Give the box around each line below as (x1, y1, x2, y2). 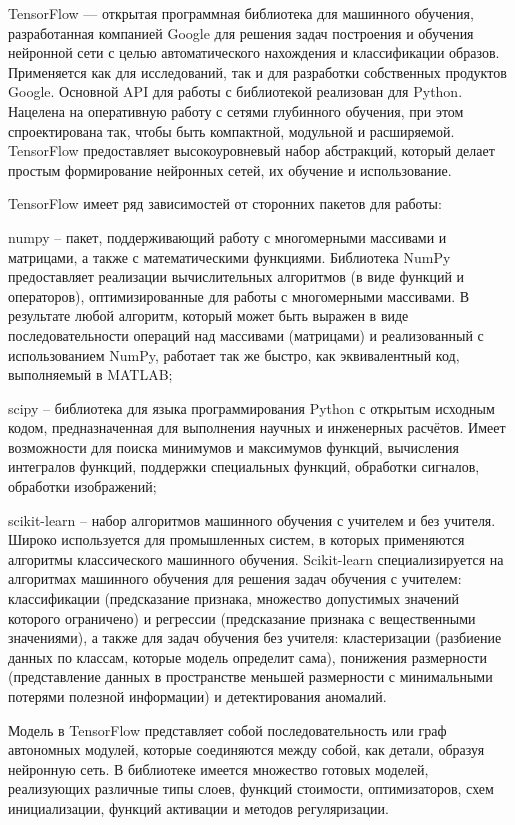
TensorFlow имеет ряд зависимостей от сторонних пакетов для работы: (8, 193, 442, 214)
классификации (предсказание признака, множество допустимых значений (8, 588, 460, 609)
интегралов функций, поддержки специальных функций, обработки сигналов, (8, 456, 480, 477)
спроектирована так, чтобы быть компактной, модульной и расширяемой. (8, 120, 455, 141)
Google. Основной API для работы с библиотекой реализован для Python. (8, 81, 463, 102)
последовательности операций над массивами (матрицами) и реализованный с (8, 324, 484, 345)
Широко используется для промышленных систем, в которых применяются (8, 529, 465, 550)
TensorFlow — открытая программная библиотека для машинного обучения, (8, 3, 474, 23)
